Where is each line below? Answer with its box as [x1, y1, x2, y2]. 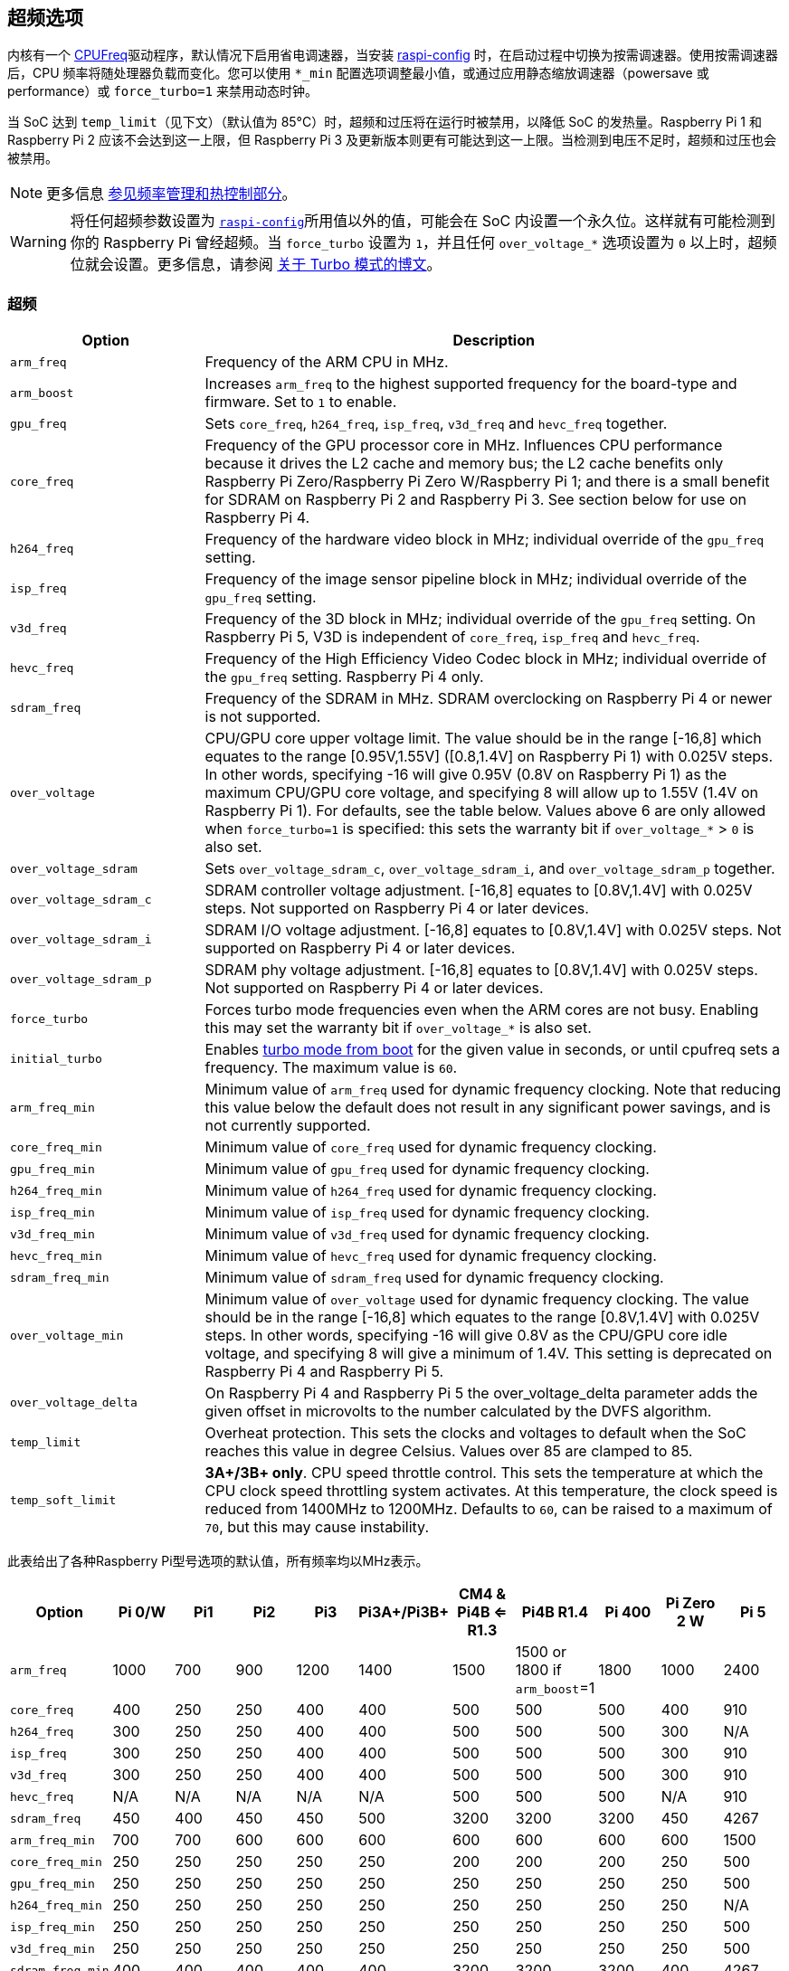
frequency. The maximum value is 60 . [204, 1058, 458, 1077]
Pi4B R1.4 [521, 1603, 589, 1622]
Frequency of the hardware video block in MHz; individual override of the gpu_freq [204, 530, 765, 549]
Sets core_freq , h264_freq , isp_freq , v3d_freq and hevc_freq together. [204, 414, 668, 433]
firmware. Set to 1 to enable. [204, 393, 397, 412]
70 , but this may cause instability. [204, 1518, 429, 1537]
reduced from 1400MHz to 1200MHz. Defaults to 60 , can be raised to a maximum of [204, 1500, 773, 1519]
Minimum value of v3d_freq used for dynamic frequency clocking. [204, 1225, 650, 1244]
